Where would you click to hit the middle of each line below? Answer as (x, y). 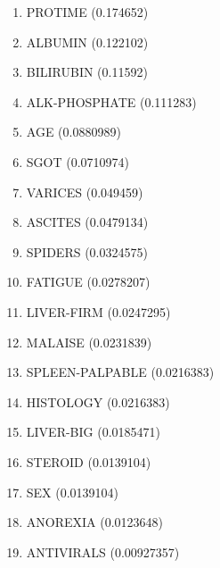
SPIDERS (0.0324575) (87, 251)
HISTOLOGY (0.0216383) (98, 401)
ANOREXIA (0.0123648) (95, 522)
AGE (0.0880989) (73, 132)
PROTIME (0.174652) (87, 12)
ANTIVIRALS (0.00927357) (103, 551)
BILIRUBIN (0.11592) (87, 72)
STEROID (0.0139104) (89, 461)
